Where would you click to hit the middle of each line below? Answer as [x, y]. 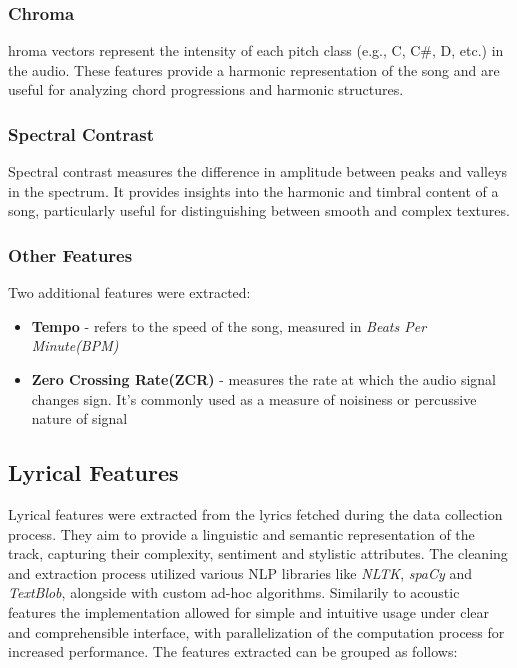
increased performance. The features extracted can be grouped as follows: [233, 651]
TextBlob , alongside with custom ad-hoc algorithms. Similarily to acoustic [234, 592]
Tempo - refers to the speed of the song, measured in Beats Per [229, 325]
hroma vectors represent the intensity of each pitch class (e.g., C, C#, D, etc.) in [256, 50]
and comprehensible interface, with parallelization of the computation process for [256, 631]
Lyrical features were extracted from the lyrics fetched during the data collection [255, 513]
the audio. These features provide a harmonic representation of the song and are [254, 69]
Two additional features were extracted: [129, 292]
